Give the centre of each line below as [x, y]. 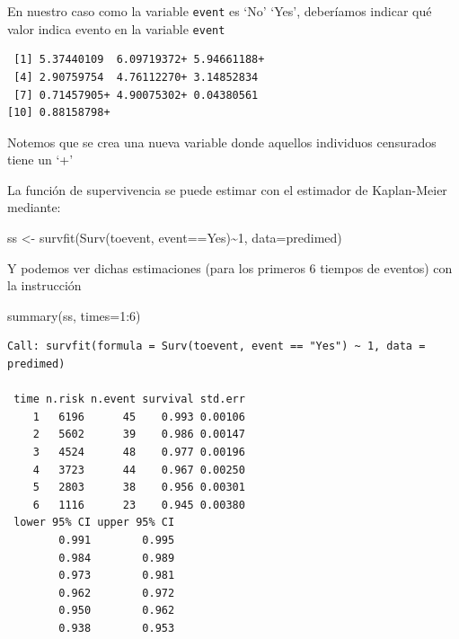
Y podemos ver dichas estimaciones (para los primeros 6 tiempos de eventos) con [230, 267]
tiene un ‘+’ [40, 160]
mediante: [34, 207]
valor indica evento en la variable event [116, 28]
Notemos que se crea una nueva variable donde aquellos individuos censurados [222, 142]
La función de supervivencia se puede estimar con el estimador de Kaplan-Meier [227, 189]
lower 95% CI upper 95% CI [94, 523]
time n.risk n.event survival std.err [129, 399]
